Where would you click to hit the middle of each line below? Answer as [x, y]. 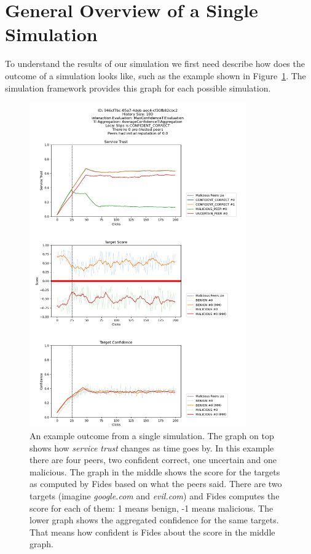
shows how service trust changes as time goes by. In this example [152, 447]
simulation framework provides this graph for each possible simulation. [138, 88]
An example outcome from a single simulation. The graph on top [152, 436]
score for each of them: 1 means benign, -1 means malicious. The [152, 508]
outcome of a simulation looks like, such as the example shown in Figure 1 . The [155, 75]
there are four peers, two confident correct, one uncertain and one [153, 460]
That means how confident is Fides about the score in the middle [152, 532]
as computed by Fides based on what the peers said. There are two [156, 484]
